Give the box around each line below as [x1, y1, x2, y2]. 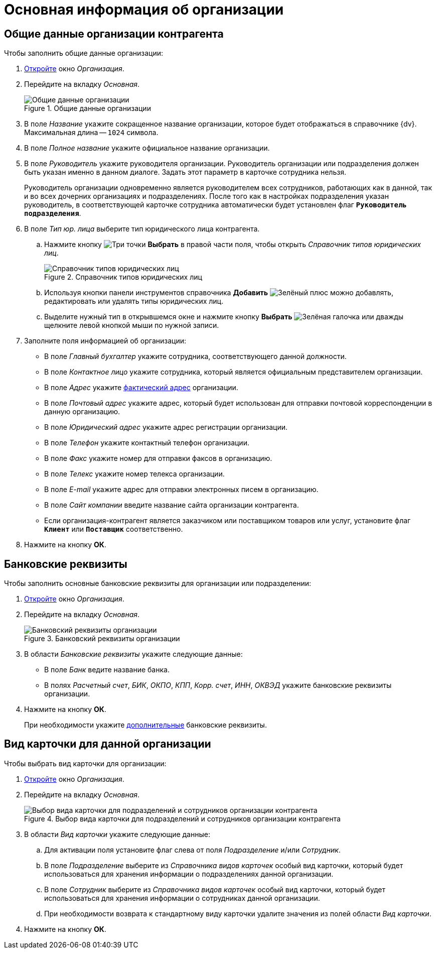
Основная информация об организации [4, 1, 284, 18]
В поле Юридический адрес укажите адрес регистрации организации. [44, 423, 287, 432]
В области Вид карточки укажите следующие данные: [24, 829, 210, 839]
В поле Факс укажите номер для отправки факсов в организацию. [44, 454, 272, 463]
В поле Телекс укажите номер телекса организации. [44, 469, 225, 479]
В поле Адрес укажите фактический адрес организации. [44, 383, 238, 392]
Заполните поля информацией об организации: [24, 336, 187, 345]
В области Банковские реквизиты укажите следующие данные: [24, 650, 243, 659]
